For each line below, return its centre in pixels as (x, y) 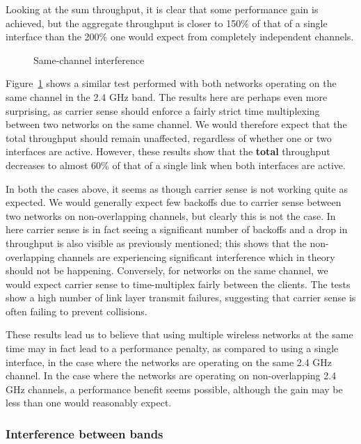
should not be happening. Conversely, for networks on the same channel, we (167, 270)
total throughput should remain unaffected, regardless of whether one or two (169, 137)
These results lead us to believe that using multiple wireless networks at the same (179, 334)
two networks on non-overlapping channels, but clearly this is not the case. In (171, 215)
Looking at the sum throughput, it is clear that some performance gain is (162, 9)
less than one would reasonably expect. (89, 403)
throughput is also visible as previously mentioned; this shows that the (156, 243)
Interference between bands (85, 433)
